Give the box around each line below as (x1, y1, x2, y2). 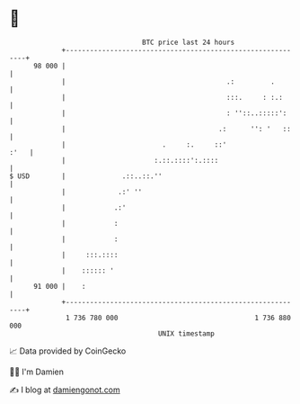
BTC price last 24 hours (142, 38, 235, 47)
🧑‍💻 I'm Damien (9, 366, 65, 377)
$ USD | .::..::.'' (9, 171, 163, 181)
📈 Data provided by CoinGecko (9, 346, 127, 356)
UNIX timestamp (157, 328, 216, 338)
